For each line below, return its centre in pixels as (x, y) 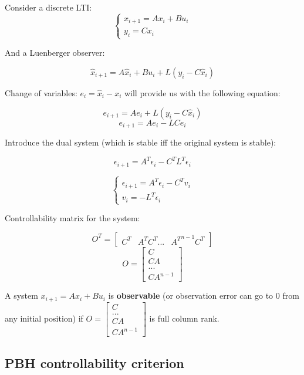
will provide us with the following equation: (202, 93)
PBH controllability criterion (94, 362)
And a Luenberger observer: (55, 53)
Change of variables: (41, 93)
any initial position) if (44, 318)
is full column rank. (184, 318)
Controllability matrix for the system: (72, 218)
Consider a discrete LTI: (48, 7)
